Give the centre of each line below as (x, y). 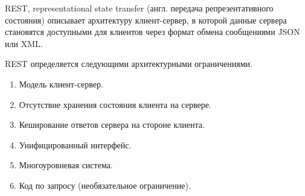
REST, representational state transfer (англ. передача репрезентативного (139, 8)
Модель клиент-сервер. (61, 84)
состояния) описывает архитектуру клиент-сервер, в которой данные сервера (146, 20)
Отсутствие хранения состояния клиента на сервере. (115, 104)
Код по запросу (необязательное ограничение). (105, 185)
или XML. (24, 43)
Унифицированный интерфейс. (75, 144)
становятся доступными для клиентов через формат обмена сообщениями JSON (152, 32)
